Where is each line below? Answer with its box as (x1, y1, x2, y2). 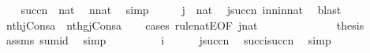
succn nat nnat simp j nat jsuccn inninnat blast (21, 2, 342, 17)
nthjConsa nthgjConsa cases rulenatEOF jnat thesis (6, 16, 364, 33)
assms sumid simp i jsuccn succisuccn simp (6, 32, 331, 48)
